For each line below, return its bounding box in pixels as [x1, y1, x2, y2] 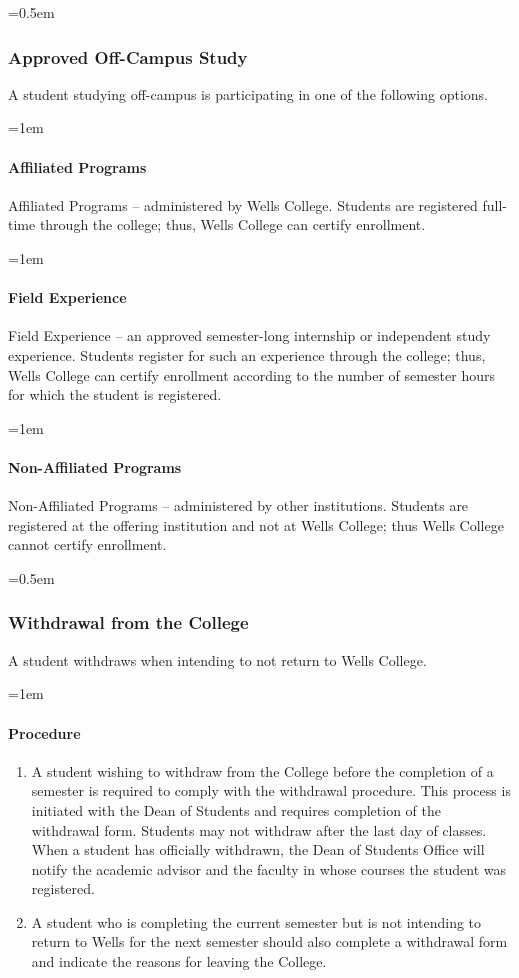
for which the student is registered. [8, 384, 222, 405]
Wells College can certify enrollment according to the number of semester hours [8, 364, 496, 385]
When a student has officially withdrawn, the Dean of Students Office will [31, 839, 485, 860]
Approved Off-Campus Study [8, 44, 248, 69]
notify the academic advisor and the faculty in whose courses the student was [31, 858, 506, 879]
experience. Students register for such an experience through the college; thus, [8, 344, 486, 365]
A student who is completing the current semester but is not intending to [31, 911, 482, 932]
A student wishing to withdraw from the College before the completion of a [31, 760, 494, 781]
